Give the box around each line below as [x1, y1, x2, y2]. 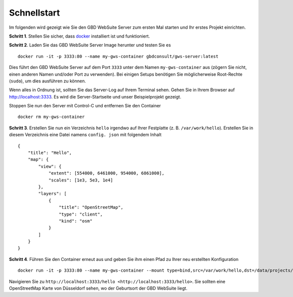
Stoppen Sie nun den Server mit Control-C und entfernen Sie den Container [9, 103, 161, 109]
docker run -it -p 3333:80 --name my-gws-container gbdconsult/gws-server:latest [18, 54, 219, 59]
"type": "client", [59, 211, 103, 217]
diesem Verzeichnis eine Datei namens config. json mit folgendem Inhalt [9, 132, 162, 138]
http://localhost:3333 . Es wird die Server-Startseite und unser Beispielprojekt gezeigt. [9, 94, 182, 99]
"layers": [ [38, 191, 67, 197]
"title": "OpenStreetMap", [59, 205, 124, 210]
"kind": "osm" [59, 218, 93, 224]
